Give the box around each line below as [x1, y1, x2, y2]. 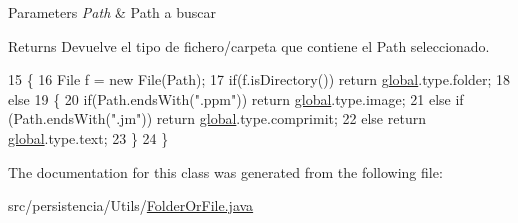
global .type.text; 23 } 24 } [8, 127, 169, 148]
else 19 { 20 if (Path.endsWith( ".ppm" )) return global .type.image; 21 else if [8, 88, 464, 109]
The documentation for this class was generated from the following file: [8, 161, 443, 182]
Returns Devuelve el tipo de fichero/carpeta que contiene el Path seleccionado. [8, 35, 490, 56]
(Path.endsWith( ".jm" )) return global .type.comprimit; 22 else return [8, 108, 426, 129]
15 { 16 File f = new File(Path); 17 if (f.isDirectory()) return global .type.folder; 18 [8, 69, 511, 90]
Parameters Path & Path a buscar [8, 2, 217, 22]
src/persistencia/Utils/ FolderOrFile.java [8, 195, 254, 216]
